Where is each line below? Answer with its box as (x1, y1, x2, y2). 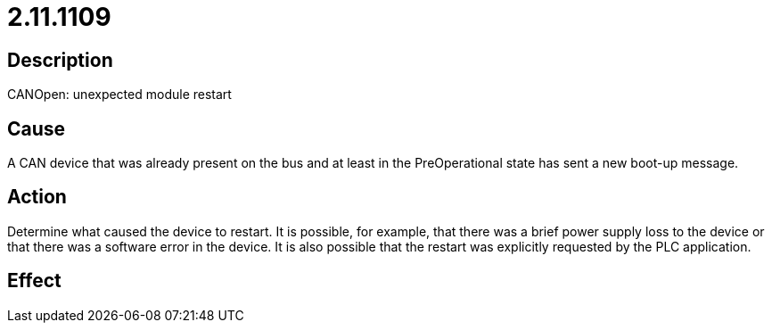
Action (7, 186, 67, 209)
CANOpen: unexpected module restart (7, 87, 232, 103)
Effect (7, 269, 62, 293)
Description (7, 48, 113, 71)
